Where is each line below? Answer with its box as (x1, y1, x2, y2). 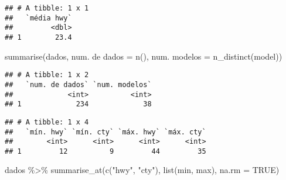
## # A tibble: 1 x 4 (5, 117, 89, 126)
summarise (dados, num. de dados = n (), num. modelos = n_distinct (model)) (5, 50, 282, 62)
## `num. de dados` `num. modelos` (5, 80, 152, 89)
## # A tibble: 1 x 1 (5, 4, 89, 12)
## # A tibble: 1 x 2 (5, 71, 89, 79)
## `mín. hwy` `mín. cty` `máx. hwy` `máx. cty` (5, 127, 206, 136)
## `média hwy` (5, 13, 72, 22)
